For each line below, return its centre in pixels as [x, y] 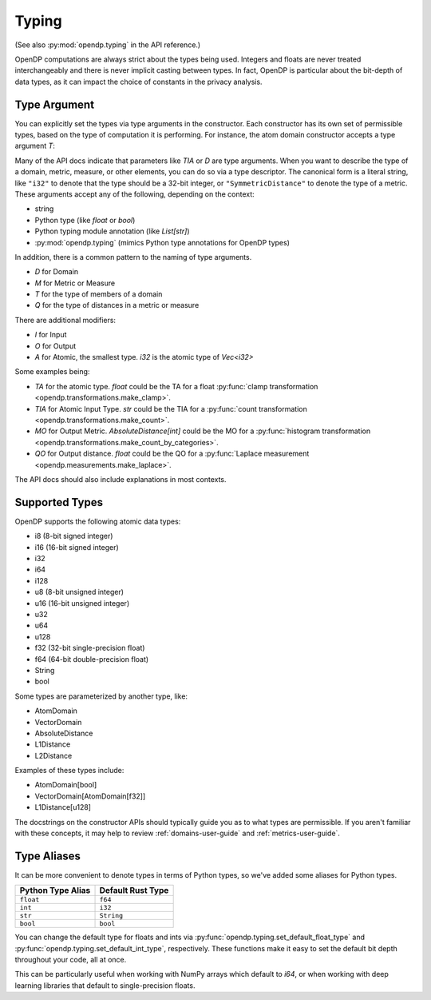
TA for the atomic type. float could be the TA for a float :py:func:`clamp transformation [176, 386]
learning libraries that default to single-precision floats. [105, 985]
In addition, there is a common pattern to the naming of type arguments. [133, 257]
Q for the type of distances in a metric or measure [117, 305]
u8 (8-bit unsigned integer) [79, 592]
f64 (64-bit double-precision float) [92, 659]
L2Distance [53, 755]
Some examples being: [52, 372]
